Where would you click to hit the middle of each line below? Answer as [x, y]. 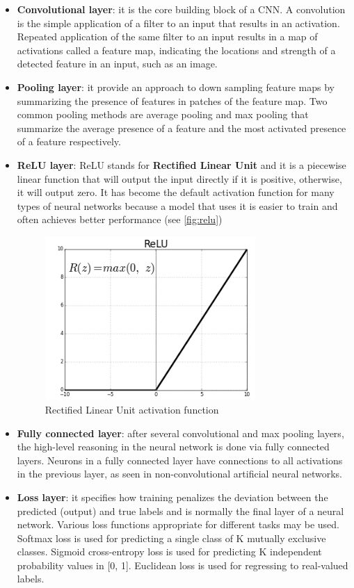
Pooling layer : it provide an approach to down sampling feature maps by [176, 87]
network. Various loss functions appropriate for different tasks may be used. [178, 524]
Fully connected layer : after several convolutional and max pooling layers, [180, 433]
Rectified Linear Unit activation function [132, 409]
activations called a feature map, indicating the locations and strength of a [176, 50]
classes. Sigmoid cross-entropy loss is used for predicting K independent [169, 552]
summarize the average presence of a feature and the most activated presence [182, 128]
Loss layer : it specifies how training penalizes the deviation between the [172, 497]
